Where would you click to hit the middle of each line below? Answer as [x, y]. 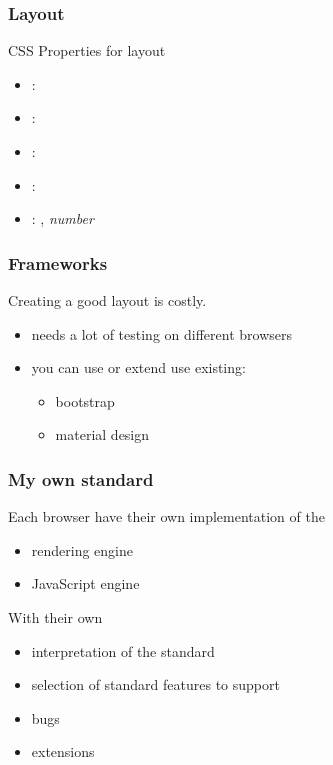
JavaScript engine [85, 583]
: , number [62, 218]
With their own [55, 616]
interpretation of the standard [123, 650]
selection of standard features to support [155, 684]
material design [102, 434]
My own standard [81, 478]
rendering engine [82, 549]
